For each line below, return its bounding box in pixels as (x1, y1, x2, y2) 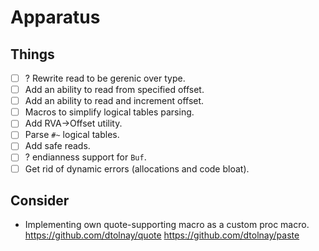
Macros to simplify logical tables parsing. (24, 106, 195, 118)
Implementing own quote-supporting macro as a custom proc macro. (24, 219, 310, 231)
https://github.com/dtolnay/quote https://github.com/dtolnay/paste (24, 229, 300, 241)
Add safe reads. (24, 140, 91, 152)
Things (10, 46, 55, 63)
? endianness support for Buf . (24, 151, 147, 163)
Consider (10, 192, 70, 209)
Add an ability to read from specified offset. (24, 84, 205, 96)
